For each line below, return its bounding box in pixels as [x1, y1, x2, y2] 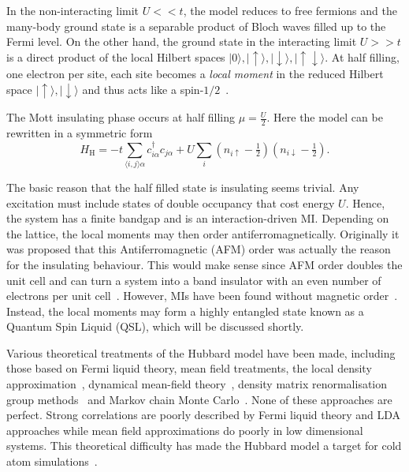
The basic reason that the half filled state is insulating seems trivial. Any [6, 178, 359, 195]
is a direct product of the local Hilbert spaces [6, 48, 225, 65]
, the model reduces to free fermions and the [183, 2, 397, 18]
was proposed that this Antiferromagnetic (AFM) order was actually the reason [6, 241, 391, 257]
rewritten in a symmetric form [6, 125, 153, 141]
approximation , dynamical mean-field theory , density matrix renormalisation [6, 376, 388, 392]
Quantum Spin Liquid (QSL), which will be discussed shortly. [6, 318, 304, 335]
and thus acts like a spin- [82, 81, 204, 97]
